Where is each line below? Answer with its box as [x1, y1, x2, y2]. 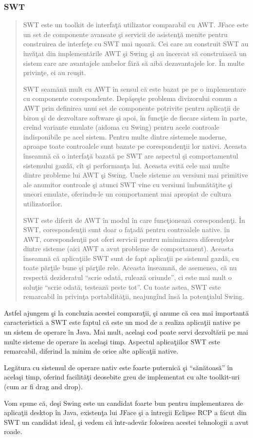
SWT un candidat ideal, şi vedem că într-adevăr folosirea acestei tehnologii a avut [4, 417, 249, 427]
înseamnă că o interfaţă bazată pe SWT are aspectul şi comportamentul [23, 150, 238, 160]
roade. [4, 426, 22, 437]
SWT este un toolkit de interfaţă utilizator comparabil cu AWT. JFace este [23, 20, 249, 30]
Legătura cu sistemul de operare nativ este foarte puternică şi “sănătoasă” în [4, 362, 233, 372]
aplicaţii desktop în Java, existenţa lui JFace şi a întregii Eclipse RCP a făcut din [4, 407, 247, 418]
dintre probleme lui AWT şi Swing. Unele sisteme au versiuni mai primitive [23, 170, 248, 180]
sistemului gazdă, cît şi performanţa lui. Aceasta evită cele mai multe [23, 160, 230, 170]
